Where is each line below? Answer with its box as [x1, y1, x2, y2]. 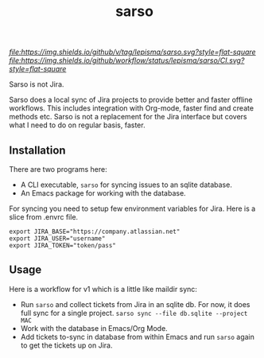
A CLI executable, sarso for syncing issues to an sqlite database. [20, 180, 233, 189]
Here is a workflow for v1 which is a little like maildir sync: [9, 284, 198, 294]
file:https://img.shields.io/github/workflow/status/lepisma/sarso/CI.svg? [9, 56, 245, 65]
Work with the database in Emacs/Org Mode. [20, 323, 168, 333]
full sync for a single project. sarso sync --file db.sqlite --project [20, 308, 248, 317]
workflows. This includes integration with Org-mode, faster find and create [9, 103, 254, 113]
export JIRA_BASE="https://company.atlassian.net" [9, 228, 181, 235]
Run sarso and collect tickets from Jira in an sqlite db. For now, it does [20, 299, 250, 309]
